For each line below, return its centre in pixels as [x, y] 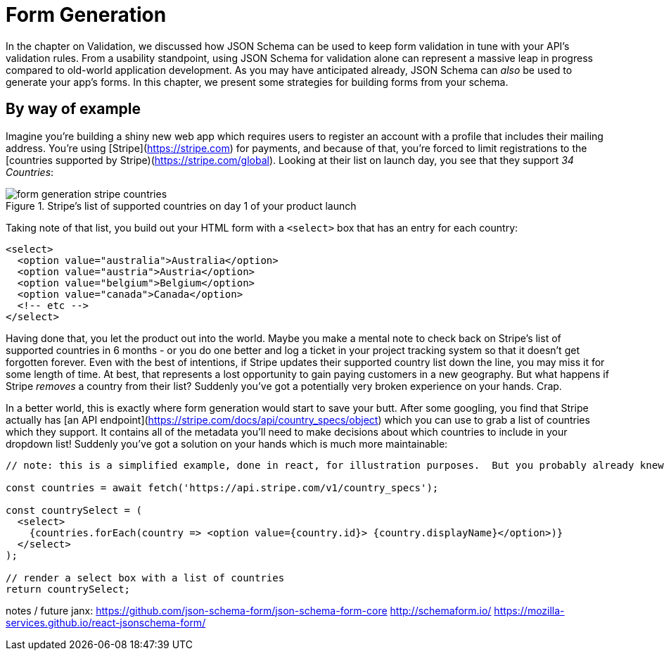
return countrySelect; [68, 589]
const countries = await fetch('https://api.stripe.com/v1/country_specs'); [222, 487]
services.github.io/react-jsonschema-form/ [106, 622]
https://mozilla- [529, 610]
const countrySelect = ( [74, 510]
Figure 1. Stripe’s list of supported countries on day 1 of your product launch [181, 206]
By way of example [73, 109]
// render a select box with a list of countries [145, 578]
